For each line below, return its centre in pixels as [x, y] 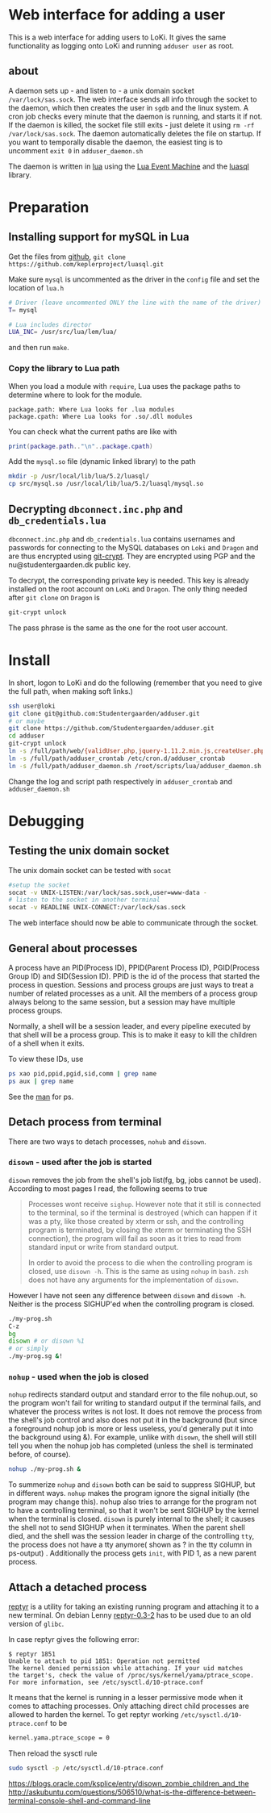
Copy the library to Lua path [64, 369]
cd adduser [27, 736]
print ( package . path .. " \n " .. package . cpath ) [81, 446]
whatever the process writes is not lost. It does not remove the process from [135, 1412]
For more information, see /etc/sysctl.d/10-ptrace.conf [106, 1683]
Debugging [46, 821]
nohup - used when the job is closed [79, 1377]
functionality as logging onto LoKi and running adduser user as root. [121, 45]
